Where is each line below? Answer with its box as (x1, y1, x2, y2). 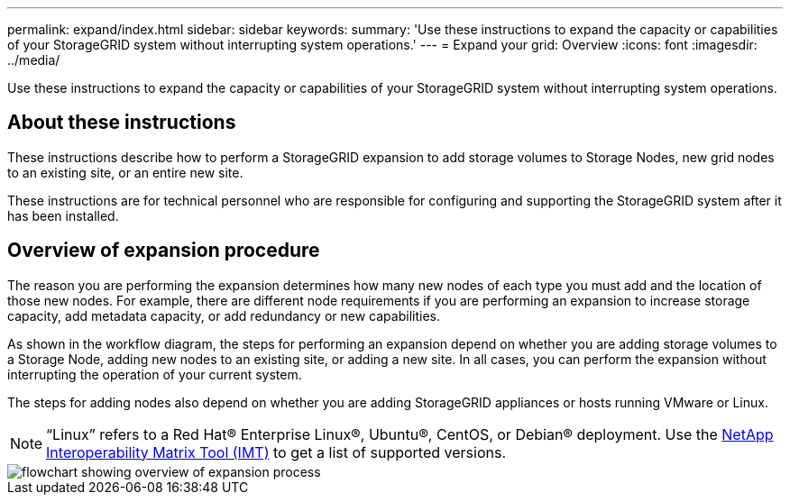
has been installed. (7, 207, 119, 224)
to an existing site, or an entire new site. (7, 164, 243, 180)
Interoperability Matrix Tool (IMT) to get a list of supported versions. (46, 443, 507, 461)
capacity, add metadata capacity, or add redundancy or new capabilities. (7, 307, 440, 324)
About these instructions (7, 111, 236, 134)
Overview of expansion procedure (7, 239, 320, 262)
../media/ (7, 52, 60, 68)
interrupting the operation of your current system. (7, 366, 302, 382)
